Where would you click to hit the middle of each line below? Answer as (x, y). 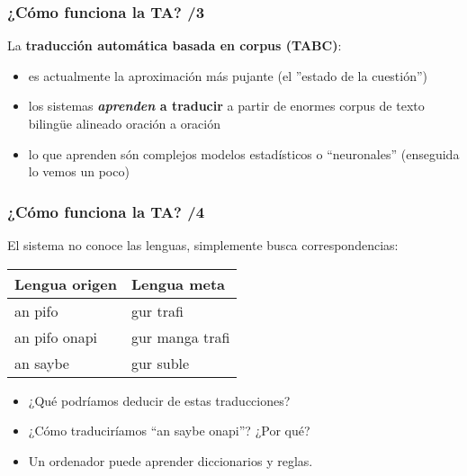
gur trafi (157, 310)
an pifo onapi (56, 337)
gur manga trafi (180, 337)
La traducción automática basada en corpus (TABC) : (175, 45)
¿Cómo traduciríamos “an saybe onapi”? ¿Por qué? (169, 431)
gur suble (160, 363)
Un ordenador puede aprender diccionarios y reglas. (171, 460)
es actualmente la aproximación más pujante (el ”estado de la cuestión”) (228, 75)
